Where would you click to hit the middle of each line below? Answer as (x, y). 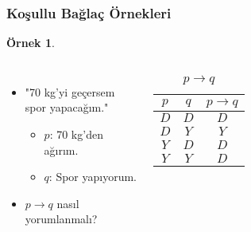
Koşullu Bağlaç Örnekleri (89, 12)
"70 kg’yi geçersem (70, 91)
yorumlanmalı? (61, 219)
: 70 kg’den (76, 134)
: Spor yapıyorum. (93, 177)
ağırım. (61, 149)
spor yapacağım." (67, 107)
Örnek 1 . (31, 43)
